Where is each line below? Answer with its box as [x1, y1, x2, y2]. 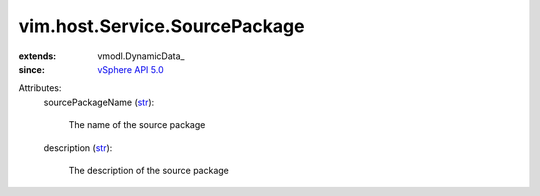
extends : [18, 50, 57, 62]
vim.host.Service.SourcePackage [18, 15, 305, 37]
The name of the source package [68, 119, 206, 131]
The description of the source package [68, 164, 230, 176]
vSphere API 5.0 [97, 63, 164, 75]
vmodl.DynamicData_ [97, 50, 185, 62]
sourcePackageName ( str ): [43, 96, 155, 108]
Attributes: [18, 82, 62, 94]
